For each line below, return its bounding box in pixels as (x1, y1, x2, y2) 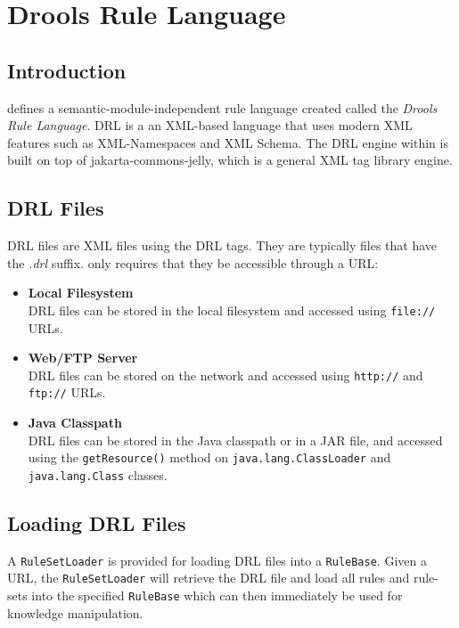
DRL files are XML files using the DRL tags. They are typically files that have (7, 236, 438, 255)
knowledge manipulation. (7, 603, 143, 622)
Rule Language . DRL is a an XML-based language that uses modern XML (7, 116, 413, 135)
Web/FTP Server (28, 348, 138, 367)
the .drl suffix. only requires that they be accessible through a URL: (7, 253, 379, 272)
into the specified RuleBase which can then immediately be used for (31, 586, 403, 605)
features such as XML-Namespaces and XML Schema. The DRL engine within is (7, 133, 448, 151)
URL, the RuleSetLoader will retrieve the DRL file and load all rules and (7, 568, 410, 587)
